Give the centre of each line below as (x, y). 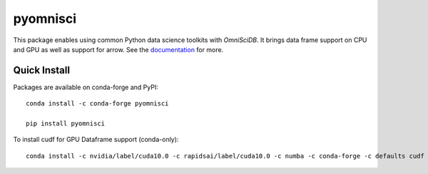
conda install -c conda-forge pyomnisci (97, 104)
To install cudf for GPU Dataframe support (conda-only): (96, 140)
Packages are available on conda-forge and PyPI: (86, 87)
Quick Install (42, 70)
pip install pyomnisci (66, 124)
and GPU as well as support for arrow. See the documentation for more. (118, 49)
